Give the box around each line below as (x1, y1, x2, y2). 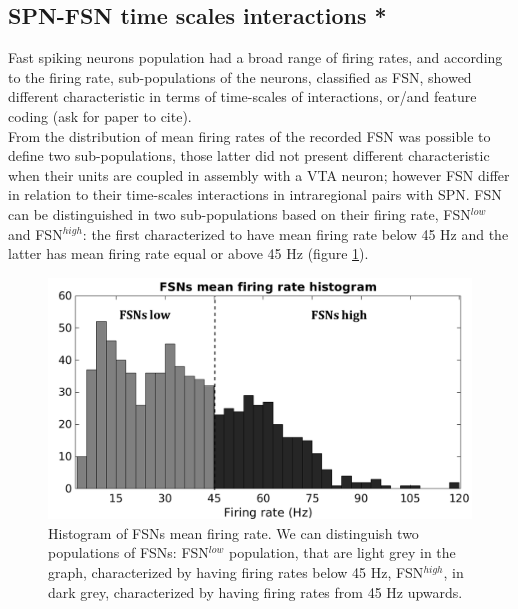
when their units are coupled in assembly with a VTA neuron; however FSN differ (8, 164, 510, 185)
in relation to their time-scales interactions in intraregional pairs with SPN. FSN (8, 184, 502, 205)
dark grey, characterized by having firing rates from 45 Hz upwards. (48, 581, 463, 602)
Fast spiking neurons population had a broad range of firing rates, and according (8, 47, 503, 68)
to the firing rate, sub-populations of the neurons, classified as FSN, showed (8, 66, 472, 87)
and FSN (8, 223, 63, 244)
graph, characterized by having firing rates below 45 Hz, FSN (48, 561, 424, 582)
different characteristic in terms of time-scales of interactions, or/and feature (8, 86, 477, 107)
